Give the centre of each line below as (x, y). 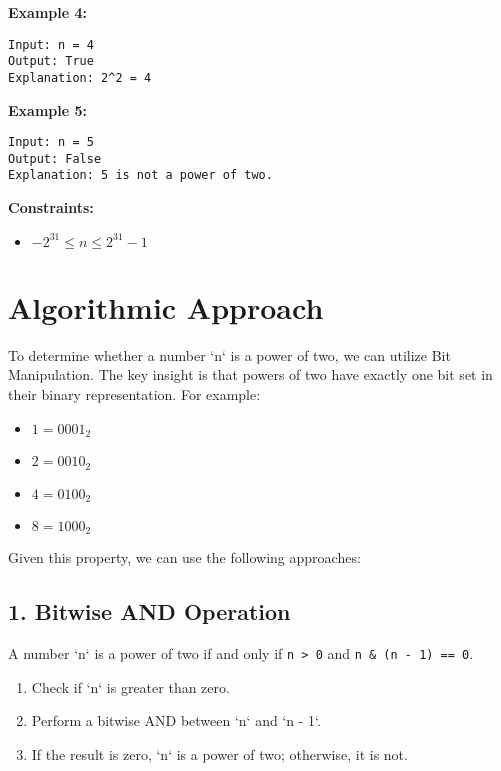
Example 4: (47, 12)
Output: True (51, 61)
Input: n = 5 (51, 142)
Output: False (55, 158)
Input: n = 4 (51, 44)
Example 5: (47, 109)
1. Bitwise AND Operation (149, 611)
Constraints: (51, 207)
